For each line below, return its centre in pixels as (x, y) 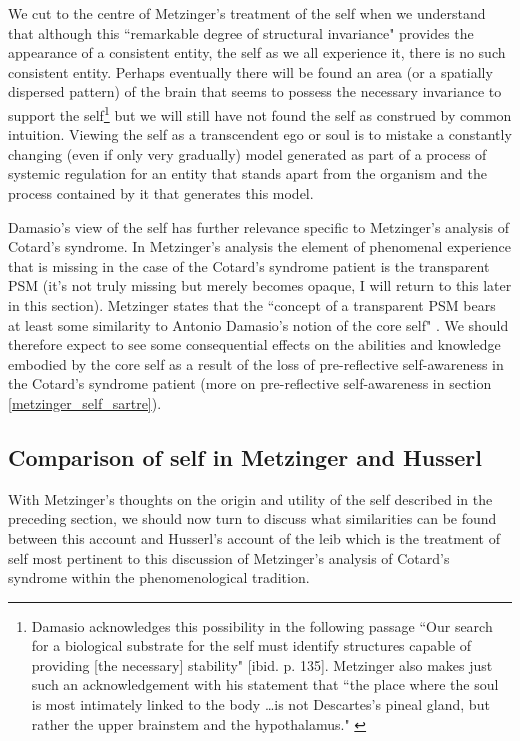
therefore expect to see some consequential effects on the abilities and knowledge (254, 344)
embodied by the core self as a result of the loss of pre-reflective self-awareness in (256, 363)
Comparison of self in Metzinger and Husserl (245, 456)
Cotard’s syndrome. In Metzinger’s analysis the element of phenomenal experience (259, 246)
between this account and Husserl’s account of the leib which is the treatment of (254, 537)
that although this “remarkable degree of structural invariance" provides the (241, 32)
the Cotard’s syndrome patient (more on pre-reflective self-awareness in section (250, 383)
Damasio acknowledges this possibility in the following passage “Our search (262, 625)
